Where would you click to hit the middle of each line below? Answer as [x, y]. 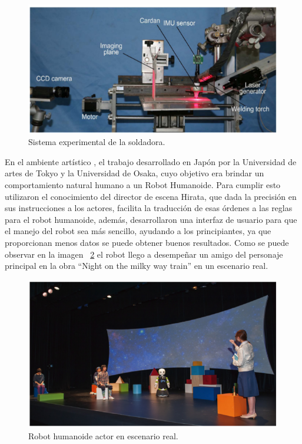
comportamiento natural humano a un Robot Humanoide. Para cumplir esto [143, 185]
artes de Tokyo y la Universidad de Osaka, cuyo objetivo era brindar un [135, 173]
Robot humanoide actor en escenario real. [103, 435]
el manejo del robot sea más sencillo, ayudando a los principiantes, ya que [138, 231]
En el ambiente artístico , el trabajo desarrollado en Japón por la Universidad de [151, 161]
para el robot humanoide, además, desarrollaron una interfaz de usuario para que [151, 219]
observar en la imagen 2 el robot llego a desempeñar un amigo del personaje [144, 254]
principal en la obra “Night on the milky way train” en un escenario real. [137, 266]
